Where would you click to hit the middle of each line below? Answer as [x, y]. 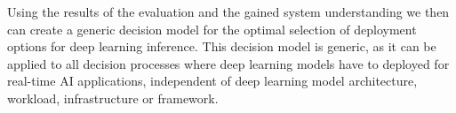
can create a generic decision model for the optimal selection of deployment [212, 29]
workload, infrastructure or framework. [113, 98]
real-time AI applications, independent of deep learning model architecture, [212, 81]
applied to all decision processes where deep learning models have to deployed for [228, 63]
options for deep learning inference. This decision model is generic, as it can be [222, 46]
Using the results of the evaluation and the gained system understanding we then [228, 11]
